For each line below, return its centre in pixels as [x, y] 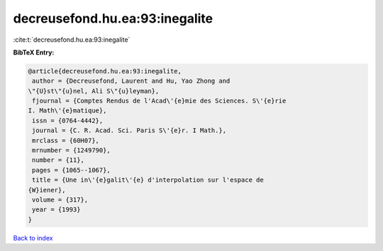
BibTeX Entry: [34, 52]
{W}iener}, [47, 190]
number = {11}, [59, 160]
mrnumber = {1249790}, [72, 151]
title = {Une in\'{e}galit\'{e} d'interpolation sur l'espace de [148, 180]
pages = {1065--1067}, [72, 170]
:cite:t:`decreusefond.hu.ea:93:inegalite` [72, 40]
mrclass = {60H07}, [66, 140]
